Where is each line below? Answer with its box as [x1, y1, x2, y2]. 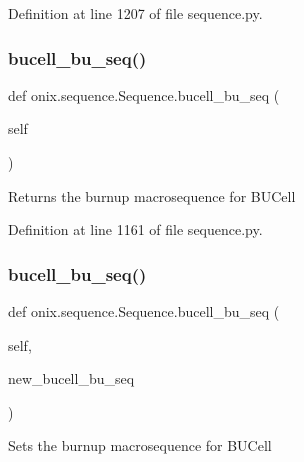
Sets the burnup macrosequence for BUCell [8, 435, 272, 456]
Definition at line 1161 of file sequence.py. [8, 219, 263, 240]
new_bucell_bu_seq [8, 368, 135, 389]
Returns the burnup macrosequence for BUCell [8, 185, 296, 206]
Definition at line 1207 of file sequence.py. [8, 3, 263, 23]
